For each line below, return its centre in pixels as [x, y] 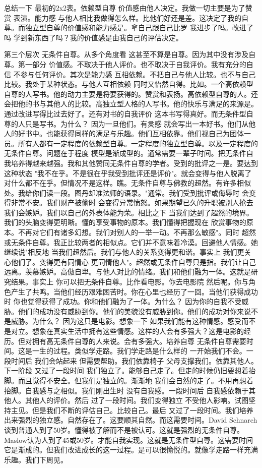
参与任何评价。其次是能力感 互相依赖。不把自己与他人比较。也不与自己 [138, 74]
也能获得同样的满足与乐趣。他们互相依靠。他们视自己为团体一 [148, 133]
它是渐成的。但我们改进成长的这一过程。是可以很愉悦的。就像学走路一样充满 [131, 450]
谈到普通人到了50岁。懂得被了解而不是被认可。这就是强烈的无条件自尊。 [124, 429]
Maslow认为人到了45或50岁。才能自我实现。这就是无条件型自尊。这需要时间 [128, 440]
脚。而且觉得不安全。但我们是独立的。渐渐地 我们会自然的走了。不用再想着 [129, 380]
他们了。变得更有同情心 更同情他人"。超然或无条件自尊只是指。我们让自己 [133, 261]
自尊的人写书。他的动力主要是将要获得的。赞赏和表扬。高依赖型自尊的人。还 [131, 94]
